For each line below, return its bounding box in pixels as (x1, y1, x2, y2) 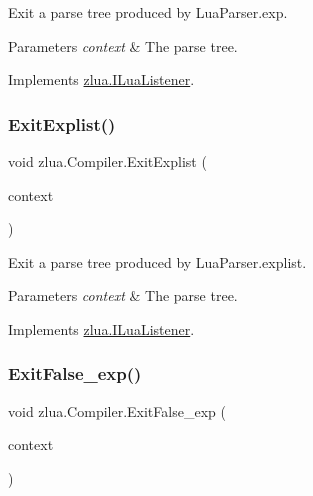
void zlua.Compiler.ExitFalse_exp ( (8, 400, 226, 421)
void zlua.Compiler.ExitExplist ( (8, 151, 207, 171)
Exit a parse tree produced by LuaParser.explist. (8, 251, 307, 272)
